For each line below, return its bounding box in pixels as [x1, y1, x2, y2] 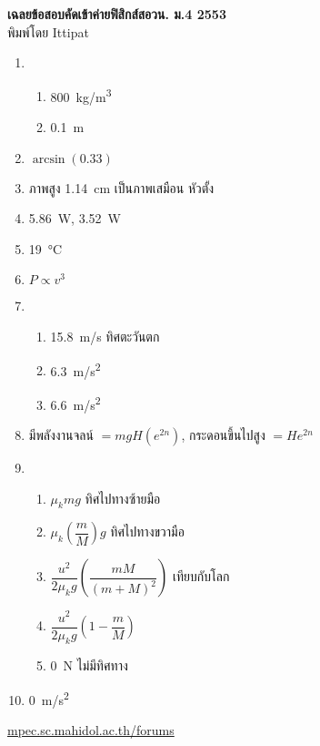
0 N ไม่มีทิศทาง [50, 656, 128, 675]
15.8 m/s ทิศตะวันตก [50, 327, 160, 345]
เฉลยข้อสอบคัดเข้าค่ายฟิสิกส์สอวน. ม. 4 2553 [7, 5, 226, 23]
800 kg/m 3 [50, 84, 112, 106]
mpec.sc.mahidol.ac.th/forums [7, 720, 175, 740]
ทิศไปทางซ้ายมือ [85, 488, 161, 507]
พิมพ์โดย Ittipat [7, 22, 89, 41]
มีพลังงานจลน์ [28, 425, 94, 445]
